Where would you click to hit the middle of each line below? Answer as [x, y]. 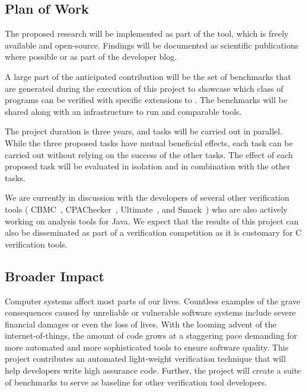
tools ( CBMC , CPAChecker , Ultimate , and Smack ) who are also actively [146, 209]
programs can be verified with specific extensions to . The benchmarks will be [146, 100]
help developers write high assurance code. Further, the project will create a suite [153, 370]
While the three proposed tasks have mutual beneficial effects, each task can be [149, 142]
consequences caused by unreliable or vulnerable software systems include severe [150, 312]
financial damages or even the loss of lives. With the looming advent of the [141, 324]
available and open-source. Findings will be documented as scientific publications [152, 45]
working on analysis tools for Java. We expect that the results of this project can [152, 221]
